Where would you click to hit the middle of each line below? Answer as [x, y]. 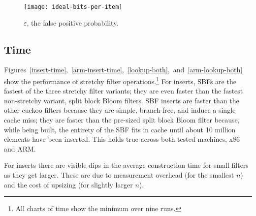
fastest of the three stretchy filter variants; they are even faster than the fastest [124, 91]
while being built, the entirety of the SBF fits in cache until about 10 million [120, 129]
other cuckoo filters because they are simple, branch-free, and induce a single [120, 110]
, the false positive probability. [73, 22]
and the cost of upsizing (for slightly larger [68, 184]
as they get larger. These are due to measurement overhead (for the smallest [119, 175]
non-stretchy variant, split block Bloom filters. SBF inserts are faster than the [122, 100]
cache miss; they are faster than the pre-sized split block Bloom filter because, [122, 120]
